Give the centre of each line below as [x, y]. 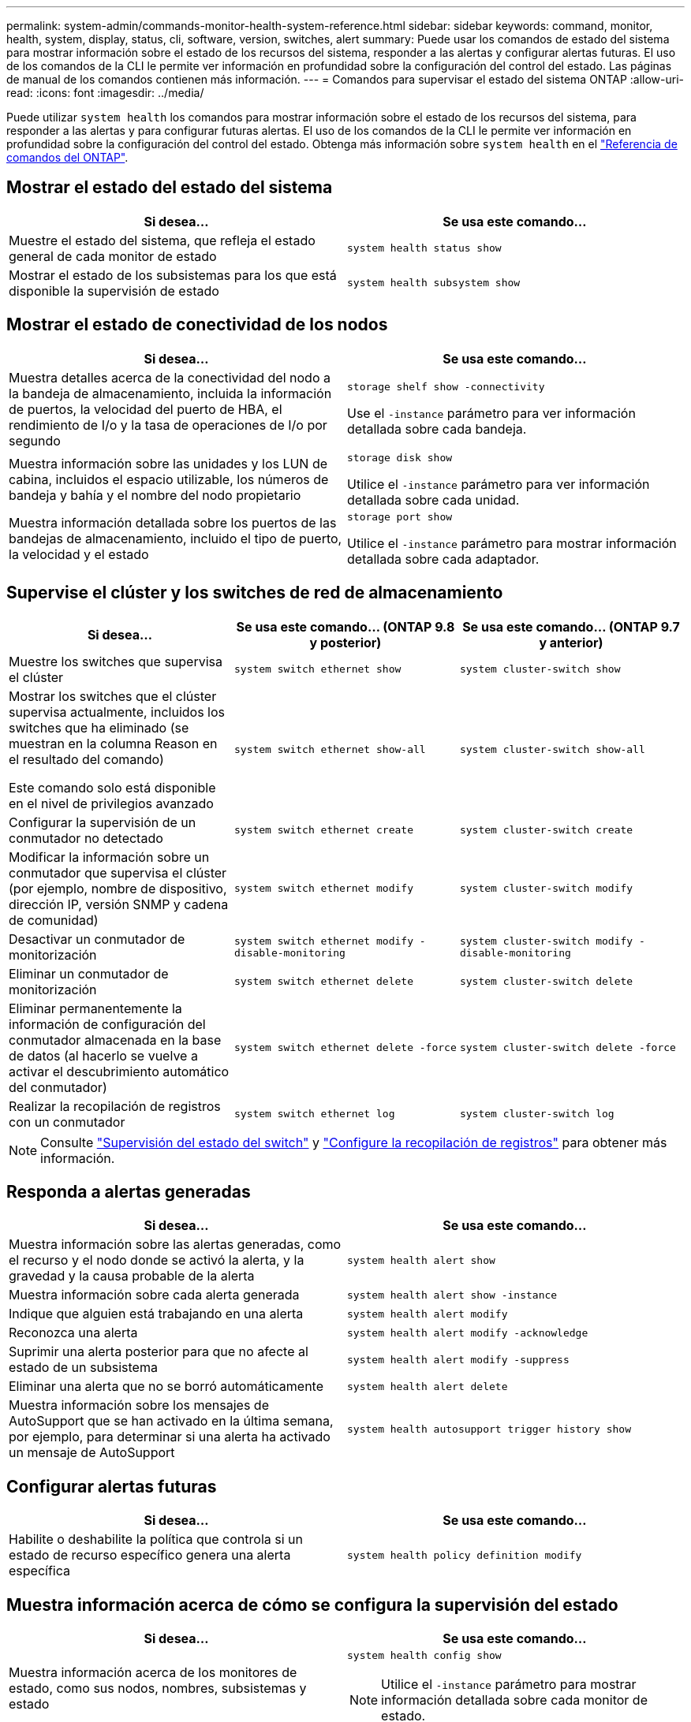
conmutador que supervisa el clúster [118, 872]
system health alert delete [428, 1386]
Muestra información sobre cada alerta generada [154, 1295]
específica [39, 1571]
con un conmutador [67, 1122]
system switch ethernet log [314, 1114]
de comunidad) [54, 920]
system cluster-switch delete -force [568, 1048]
